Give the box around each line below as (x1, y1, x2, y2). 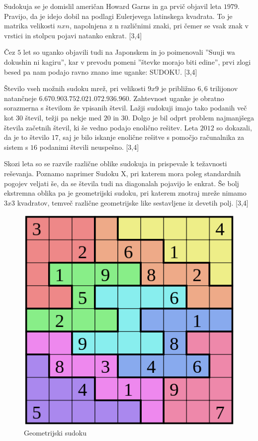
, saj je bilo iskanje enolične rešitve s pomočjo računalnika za (58, 132, 245, 142)
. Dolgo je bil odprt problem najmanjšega (128, 112, 254, 122)
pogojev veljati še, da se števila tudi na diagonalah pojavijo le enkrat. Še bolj (4, 178, 239, 188)
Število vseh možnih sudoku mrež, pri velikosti (4, 83, 146, 94)
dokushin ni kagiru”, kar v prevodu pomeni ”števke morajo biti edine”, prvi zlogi (4, 56, 251, 67)
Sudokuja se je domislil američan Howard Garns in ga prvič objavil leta (4, 1, 222, 11)
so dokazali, (216, 122, 252, 132)
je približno (161, 83, 195, 94)
